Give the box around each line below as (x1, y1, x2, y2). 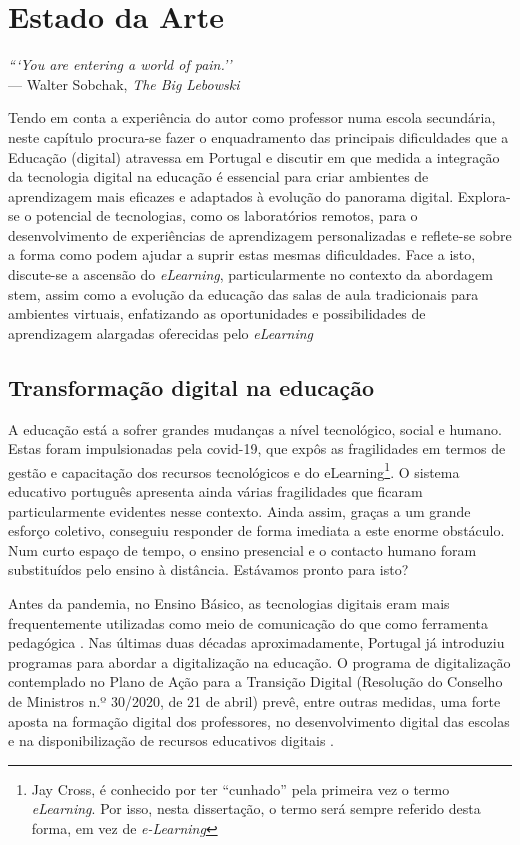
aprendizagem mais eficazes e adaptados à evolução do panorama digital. (8, 185, 454, 206)
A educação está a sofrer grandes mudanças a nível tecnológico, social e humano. (8, 418, 502, 439)
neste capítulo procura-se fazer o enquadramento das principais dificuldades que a (8, 126, 509, 147)
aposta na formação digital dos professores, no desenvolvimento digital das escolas (8, 710, 510, 731)
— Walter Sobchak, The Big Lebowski (8, 73, 240, 94)
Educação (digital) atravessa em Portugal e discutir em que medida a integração (8, 146, 500, 167)
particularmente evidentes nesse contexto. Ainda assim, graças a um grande (8, 500, 471, 521)
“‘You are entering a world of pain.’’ (8, 54, 232, 75)
